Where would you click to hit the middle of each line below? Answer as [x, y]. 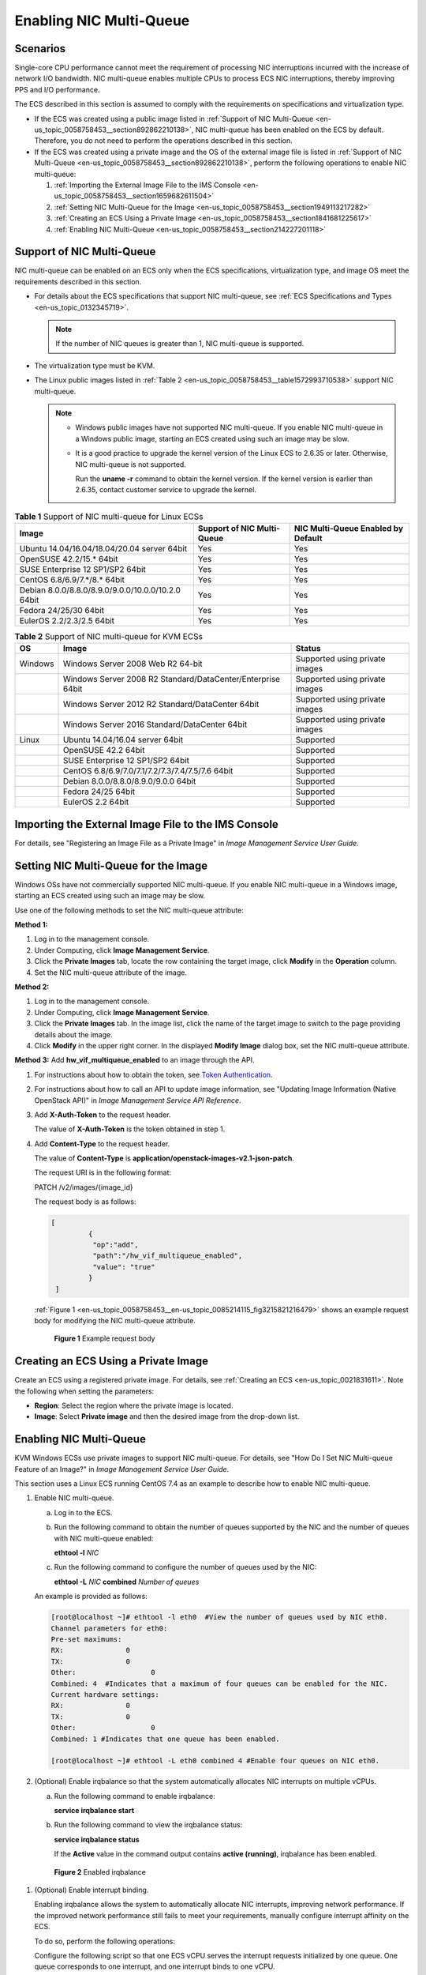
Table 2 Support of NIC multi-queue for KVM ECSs [108, 637]
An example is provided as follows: [91, 1597]
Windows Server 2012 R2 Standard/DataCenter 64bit [161, 705]
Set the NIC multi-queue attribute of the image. [111, 972]
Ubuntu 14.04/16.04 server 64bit [123, 740]
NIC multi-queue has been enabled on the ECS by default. [290, 130]
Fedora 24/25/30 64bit [62, 611]
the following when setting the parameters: [84, 1391]
